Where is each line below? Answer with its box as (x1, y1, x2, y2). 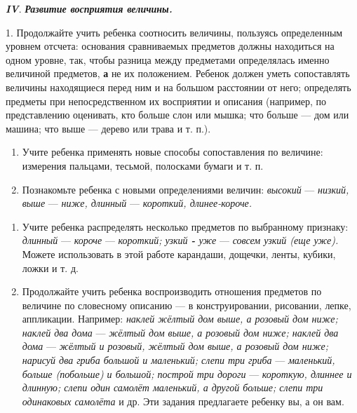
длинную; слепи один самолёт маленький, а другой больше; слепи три (22, 380, 323, 395)
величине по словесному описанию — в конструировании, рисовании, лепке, (22, 297, 351, 312)
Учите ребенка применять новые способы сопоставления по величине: (22, 144, 323, 159)
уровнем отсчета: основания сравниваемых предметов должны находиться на (6, 39, 335, 53)
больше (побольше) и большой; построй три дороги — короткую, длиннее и (22, 366, 352, 381)
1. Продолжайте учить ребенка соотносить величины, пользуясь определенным (6, 25, 343, 39)
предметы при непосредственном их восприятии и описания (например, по (6, 93, 327, 108)
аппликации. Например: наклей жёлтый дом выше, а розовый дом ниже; (22, 311, 338, 326)
